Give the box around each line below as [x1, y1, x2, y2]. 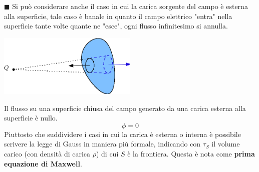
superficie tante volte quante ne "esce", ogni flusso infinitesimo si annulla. [4, 20, 228, 31]
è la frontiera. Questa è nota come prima [127, 148, 255, 158]
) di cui [96, 148, 119, 158]
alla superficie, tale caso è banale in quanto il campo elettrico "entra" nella [4, 10, 232, 21]
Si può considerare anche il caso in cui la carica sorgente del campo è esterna [12, 1, 248, 11]
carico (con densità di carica [4, 148, 91, 158]
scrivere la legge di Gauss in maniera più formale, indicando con [4, 138, 201, 149]
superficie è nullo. [4, 112, 58, 123]
